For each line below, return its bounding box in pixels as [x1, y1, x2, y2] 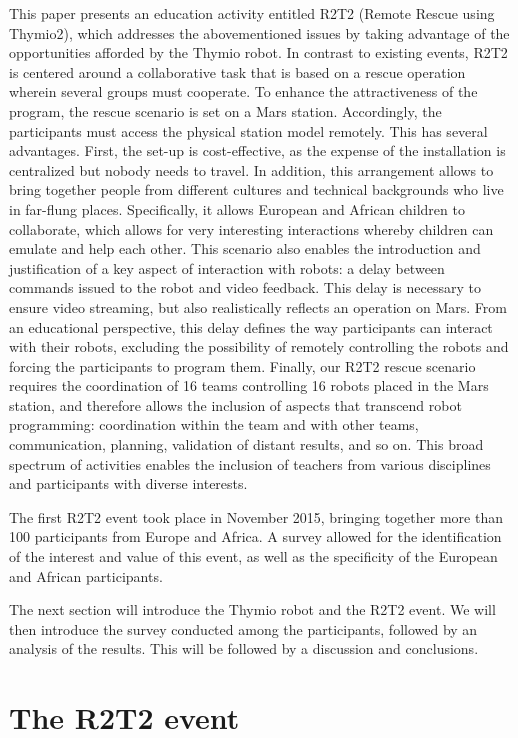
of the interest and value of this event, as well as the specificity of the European [9, 546, 498, 567]
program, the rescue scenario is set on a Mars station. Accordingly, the [9, 100, 442, 121]
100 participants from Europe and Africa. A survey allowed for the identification [9, 526, 502, 547]
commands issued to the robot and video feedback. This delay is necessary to [9, 277, 481, 298]
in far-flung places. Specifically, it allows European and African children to [9, 198, 465, 219]
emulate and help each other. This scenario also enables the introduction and [9, 238, 481, 259]
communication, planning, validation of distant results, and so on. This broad [9, 434, 484, 455]
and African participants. [9, 565, 163, 586]
